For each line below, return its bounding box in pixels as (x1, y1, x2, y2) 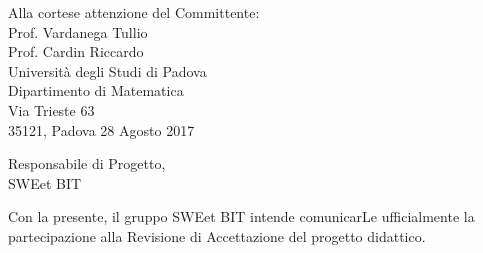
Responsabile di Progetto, (8, 153, 166, 174)
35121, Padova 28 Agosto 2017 (8, 119, 195, 140)
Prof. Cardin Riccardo (8, 41, 144, 62)
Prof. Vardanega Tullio (8, 21, 148, 42)
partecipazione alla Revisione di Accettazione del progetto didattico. (8, 225, 426, 246)
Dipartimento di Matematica (8, 80, 184, 101)
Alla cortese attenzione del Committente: (8, 2, 260, 22)
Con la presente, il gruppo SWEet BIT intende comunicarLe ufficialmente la (8, 206, 475, 227)
